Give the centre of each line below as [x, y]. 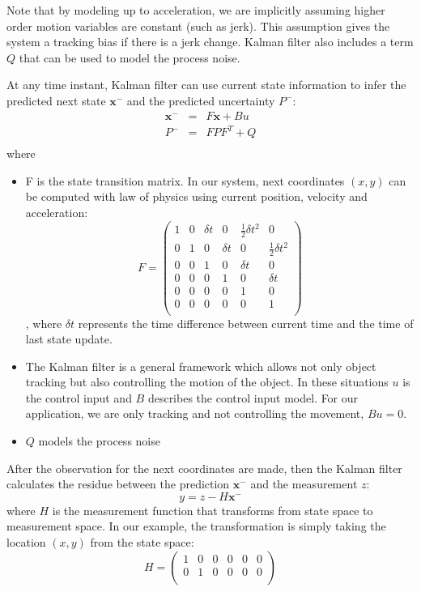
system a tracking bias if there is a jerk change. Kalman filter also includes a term [210, 42]
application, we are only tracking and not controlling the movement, [195, 413]
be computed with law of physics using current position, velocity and [196, 196]
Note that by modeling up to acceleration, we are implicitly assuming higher [196, 10]
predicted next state [56, 100]
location [26, 542]
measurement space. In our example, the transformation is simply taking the [196, 526]
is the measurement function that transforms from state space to [213, 510]
